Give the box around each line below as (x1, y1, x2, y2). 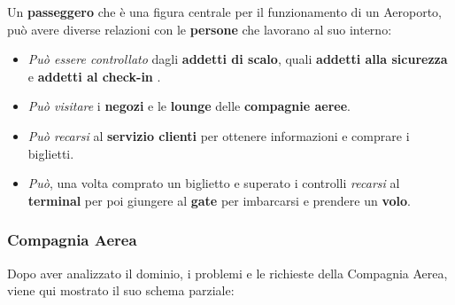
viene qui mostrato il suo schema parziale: (7, 281, 235, 300)
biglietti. (27, 144, 74, 162)
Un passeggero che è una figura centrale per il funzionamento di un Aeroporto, (7, 3, 442, 20)
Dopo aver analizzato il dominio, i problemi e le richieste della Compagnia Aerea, (7, 263, 448, 282)
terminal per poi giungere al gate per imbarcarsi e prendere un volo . (27, 191, 411, 209)
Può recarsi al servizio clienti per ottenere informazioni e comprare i (27, 126, 410, 145)
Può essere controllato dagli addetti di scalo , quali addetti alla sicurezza (27, 50, 448, 68)
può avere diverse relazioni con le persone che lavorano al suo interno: (7, 20, 392, 38)
